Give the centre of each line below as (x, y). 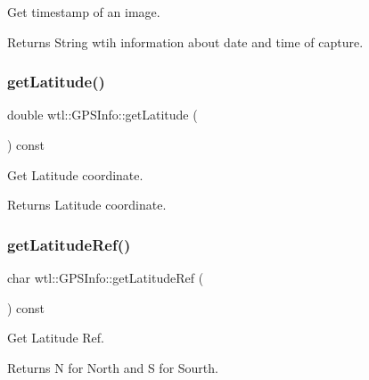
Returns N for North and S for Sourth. (113, 367)
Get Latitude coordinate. (75, 174)
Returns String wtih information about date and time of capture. (185, 41)
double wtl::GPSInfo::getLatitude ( (102, 115)
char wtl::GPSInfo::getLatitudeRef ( (106, 277)
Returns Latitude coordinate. (87, 205)
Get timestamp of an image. (84, 12)
